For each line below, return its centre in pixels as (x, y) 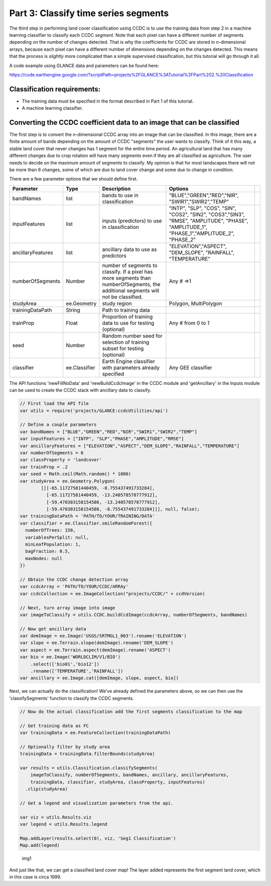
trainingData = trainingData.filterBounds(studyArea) (87, 754)
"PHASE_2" (182, 239)
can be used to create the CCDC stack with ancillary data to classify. (80, 390)
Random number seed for (132, 336)
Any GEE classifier (191, 367)
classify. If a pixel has (127, 272)
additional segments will (130, 290)
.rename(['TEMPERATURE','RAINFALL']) (77, 671)
